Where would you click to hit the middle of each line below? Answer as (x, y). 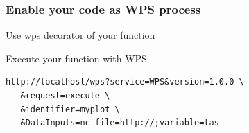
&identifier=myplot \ (70, 109)
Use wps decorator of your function (80, 35)
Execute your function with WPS (76, 58)
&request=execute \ (65, 96)
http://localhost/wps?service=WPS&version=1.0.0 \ (125, 82)
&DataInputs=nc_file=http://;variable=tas (120, 123)
